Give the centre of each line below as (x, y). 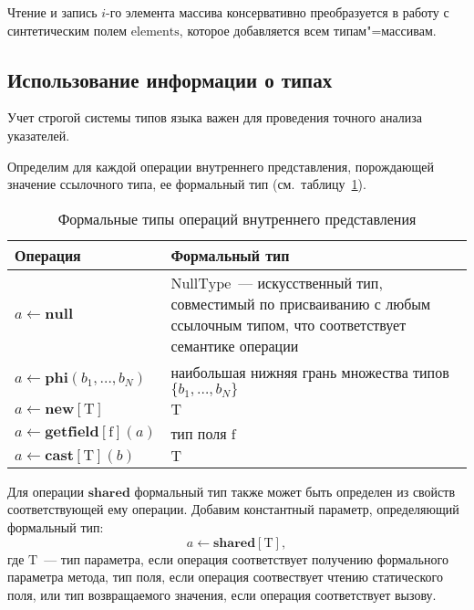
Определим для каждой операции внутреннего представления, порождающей (221, 166)
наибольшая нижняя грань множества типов (310, 372)
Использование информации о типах (170, 79)
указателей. (39, 135)
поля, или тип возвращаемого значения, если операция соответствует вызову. (222, 594)
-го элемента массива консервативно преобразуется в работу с (278, 12)
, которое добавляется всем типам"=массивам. (308, 30)
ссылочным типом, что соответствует (289, 324)
